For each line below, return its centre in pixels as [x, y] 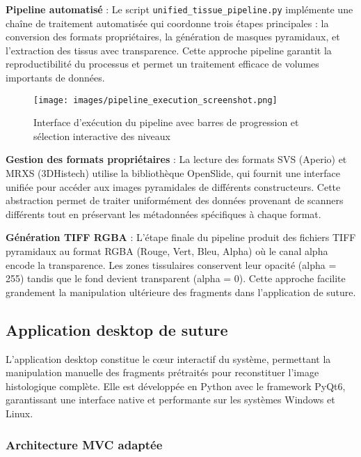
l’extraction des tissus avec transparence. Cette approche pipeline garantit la [169, 50]
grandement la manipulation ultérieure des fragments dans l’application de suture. [181, 292]
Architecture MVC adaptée [84, 444]
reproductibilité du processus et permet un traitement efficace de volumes [162, 64]
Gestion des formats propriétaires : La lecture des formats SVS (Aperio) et [176, 159]
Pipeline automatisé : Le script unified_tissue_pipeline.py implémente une [179, 9]
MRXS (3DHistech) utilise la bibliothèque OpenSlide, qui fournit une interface [173, 173]
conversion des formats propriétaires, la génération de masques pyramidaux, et [173, 37]
